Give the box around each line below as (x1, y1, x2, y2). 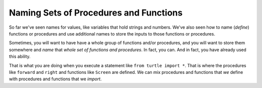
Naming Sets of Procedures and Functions (9, 7, 183, 18)
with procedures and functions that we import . (9, 76, 102, 82)
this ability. (9, 53, 31, 59)
